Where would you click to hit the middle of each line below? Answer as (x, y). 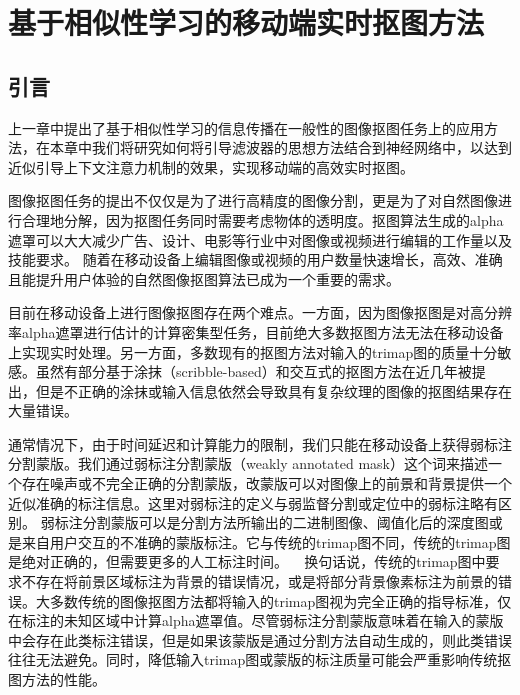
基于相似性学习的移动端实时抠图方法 (246, 22)
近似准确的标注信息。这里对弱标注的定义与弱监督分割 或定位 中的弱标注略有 (253, 502)
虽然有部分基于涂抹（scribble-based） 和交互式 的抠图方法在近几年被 (253, 371)
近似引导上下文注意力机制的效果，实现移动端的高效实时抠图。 (211, 166)
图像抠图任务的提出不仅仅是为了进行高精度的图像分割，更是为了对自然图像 (253, 200)
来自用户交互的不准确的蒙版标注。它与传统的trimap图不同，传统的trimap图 (266, 541)
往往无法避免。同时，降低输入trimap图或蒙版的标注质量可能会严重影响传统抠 (260, 659)
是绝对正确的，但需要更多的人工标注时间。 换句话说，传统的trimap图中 (247, 561)
